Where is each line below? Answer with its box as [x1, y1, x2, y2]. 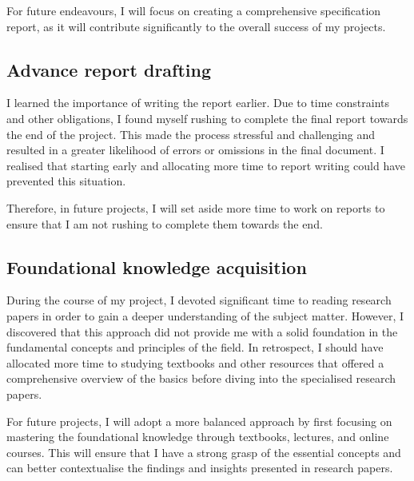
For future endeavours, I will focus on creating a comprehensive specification [6, 2, 381, 18]
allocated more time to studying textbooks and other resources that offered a [6, 354, 384, 371]
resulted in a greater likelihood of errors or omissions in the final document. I [6, 141, 384, 158]
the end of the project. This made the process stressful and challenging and [6, 125, 376, 142]
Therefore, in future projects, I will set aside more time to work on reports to [6, 199, 385, 216]
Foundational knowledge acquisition [6, 254, 307, 279]
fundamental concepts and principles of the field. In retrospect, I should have [6, 339, 384, 356]
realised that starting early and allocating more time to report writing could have [6, 157, 405, 173]
